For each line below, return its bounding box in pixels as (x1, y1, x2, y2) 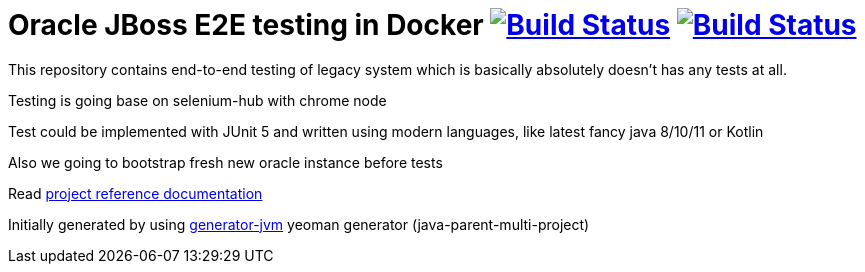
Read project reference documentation (8, 184, 263, 202)
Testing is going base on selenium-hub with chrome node (8, 91, 387, 109)
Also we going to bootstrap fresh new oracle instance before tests (8, 153, 443, 171)
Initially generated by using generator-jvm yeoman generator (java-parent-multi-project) (8, 215, 590, 233)
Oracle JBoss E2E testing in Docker (8, 8, 484, 42)
